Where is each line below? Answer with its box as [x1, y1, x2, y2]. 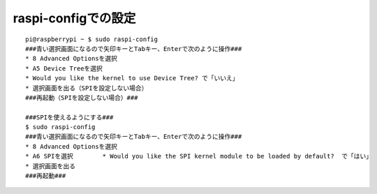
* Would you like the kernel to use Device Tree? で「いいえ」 [25, 74, 239, 82]
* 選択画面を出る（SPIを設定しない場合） [25, 84, 148, 92]
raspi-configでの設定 [13, 10, 136, 26]
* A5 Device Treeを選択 [25, 64, 103, 73]
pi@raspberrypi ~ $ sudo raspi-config [25, 35, 158, 43]
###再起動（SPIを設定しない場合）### [25, 94, 138, 101]
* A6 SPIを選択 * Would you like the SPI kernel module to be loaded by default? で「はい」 [25, 152, 373, 161]
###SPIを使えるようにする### [25, 113, 114, 121]
